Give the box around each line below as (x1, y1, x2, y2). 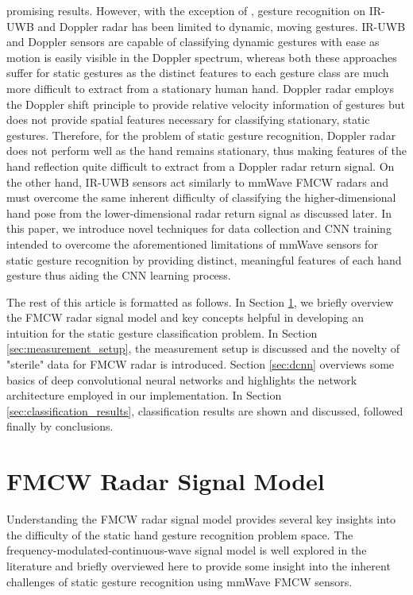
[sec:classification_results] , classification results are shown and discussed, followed (6, 402, 403, 419)
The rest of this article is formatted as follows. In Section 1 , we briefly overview (6, 293, 394, 310)
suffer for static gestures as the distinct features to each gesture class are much (6, 64, 389, 81)
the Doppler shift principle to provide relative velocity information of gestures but (6, 95, 405, 112)
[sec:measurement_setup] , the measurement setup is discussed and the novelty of (6, 340, 399, 357)
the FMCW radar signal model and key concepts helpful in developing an (6, 309, 365, 326)
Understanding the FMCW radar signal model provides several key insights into (6, 511, 396, 527)
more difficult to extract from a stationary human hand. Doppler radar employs (6, 79, 394, 96)
